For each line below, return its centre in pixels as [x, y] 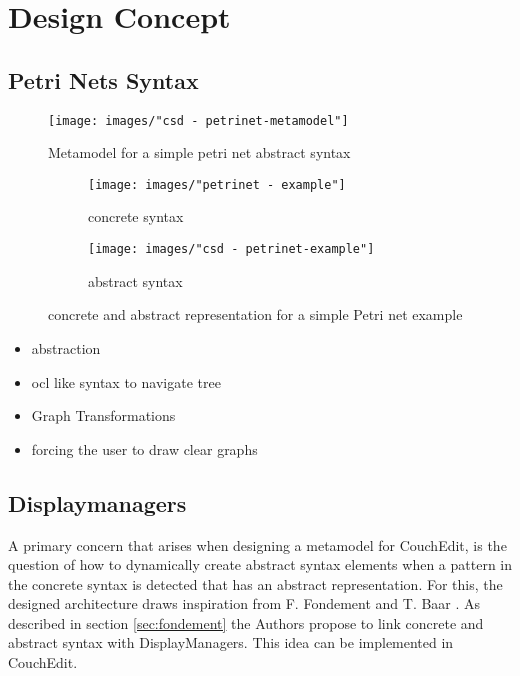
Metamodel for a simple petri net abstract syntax [199, 152]
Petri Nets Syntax [103, 79]
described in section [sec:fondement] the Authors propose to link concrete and [246, 622]
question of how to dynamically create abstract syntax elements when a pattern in [260, 564]
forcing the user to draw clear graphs [144, 448]
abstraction [66, 347]
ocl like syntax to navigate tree [126, 381]
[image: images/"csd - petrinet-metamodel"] [198, 120]
